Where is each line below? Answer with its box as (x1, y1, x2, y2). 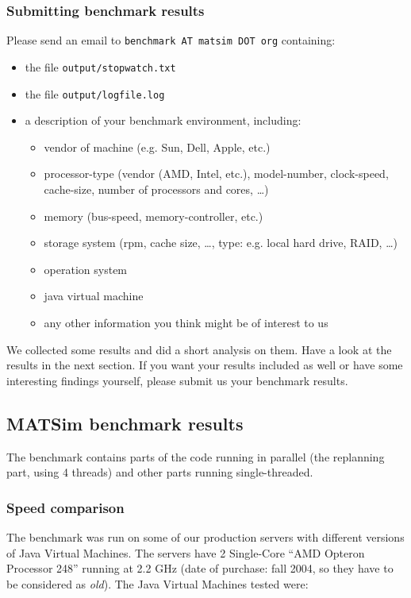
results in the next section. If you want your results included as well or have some (6, 357, 403, 373)
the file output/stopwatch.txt (25, 58, 176, 75)
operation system (44, 260, 128, 277)
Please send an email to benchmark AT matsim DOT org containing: (6, 32, 336, 48)
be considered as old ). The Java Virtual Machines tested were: (6, 575, 309, 592)
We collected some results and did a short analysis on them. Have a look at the (6, 341, 392, 357)
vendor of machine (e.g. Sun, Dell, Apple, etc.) (44, 138, 271, 155)
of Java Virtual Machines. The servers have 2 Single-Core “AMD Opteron (6, 544, 365, 561)
